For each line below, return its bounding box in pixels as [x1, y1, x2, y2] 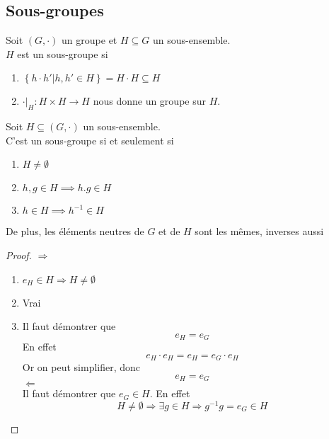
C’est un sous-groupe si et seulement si [6, 132, 174, 147]
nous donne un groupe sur [93, 93, 206, 108]
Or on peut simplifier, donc [22, 360, 141, 375]
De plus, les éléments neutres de [6, 224, 144, 239]
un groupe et [62, 33, 117, 47]
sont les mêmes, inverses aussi [195, 224, 324, 239]
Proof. [6, 247, 32, 262]
